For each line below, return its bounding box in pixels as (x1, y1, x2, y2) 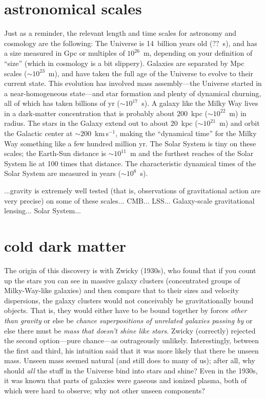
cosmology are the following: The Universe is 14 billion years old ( (4, 37, 213, 48)
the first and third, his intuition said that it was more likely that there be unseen (4, 345, 259, 356)
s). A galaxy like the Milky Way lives (141, 98, 258, 108)
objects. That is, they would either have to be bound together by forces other (4, 305, 247, 316)
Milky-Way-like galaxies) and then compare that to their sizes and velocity (4, 285, 239, 296)
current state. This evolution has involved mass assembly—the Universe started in (4, 78, 262, 88)
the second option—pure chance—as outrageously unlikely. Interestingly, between (4, 335, 259, 346)
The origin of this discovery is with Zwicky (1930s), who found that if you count (4, 264, 256, 275)
